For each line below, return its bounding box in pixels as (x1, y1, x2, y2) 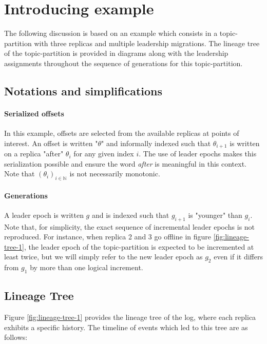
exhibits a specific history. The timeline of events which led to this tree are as (4, 321, 248, 332)
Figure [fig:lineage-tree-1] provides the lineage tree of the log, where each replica (4, 312, 256, 322)
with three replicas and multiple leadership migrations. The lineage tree (34, 37, 260, 48)
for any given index (73, 148, 134, 159)
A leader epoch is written (4, 209, 84, 220)
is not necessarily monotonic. (69, 168, 160, 179)
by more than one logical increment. (30, 262, 143, 273)
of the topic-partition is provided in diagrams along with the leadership (4, 48, 228, 58)
